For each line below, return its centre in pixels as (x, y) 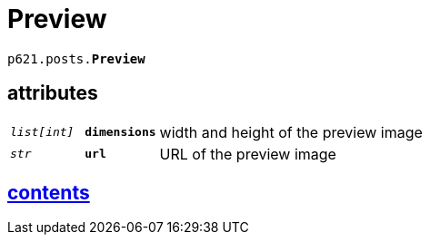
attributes (53, 93)
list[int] (42, 132)
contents (49, 193)
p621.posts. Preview (76, 58)
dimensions (120, 132)
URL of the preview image (248, 154)
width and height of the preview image (291, 132)
